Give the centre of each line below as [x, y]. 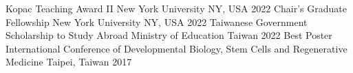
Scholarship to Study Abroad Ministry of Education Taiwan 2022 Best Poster [169, 35]
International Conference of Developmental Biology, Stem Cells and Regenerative [176, 48]
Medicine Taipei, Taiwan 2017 [69, 62]
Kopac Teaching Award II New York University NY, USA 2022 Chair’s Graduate [176, 8]
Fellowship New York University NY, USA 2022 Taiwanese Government [157, 21]
